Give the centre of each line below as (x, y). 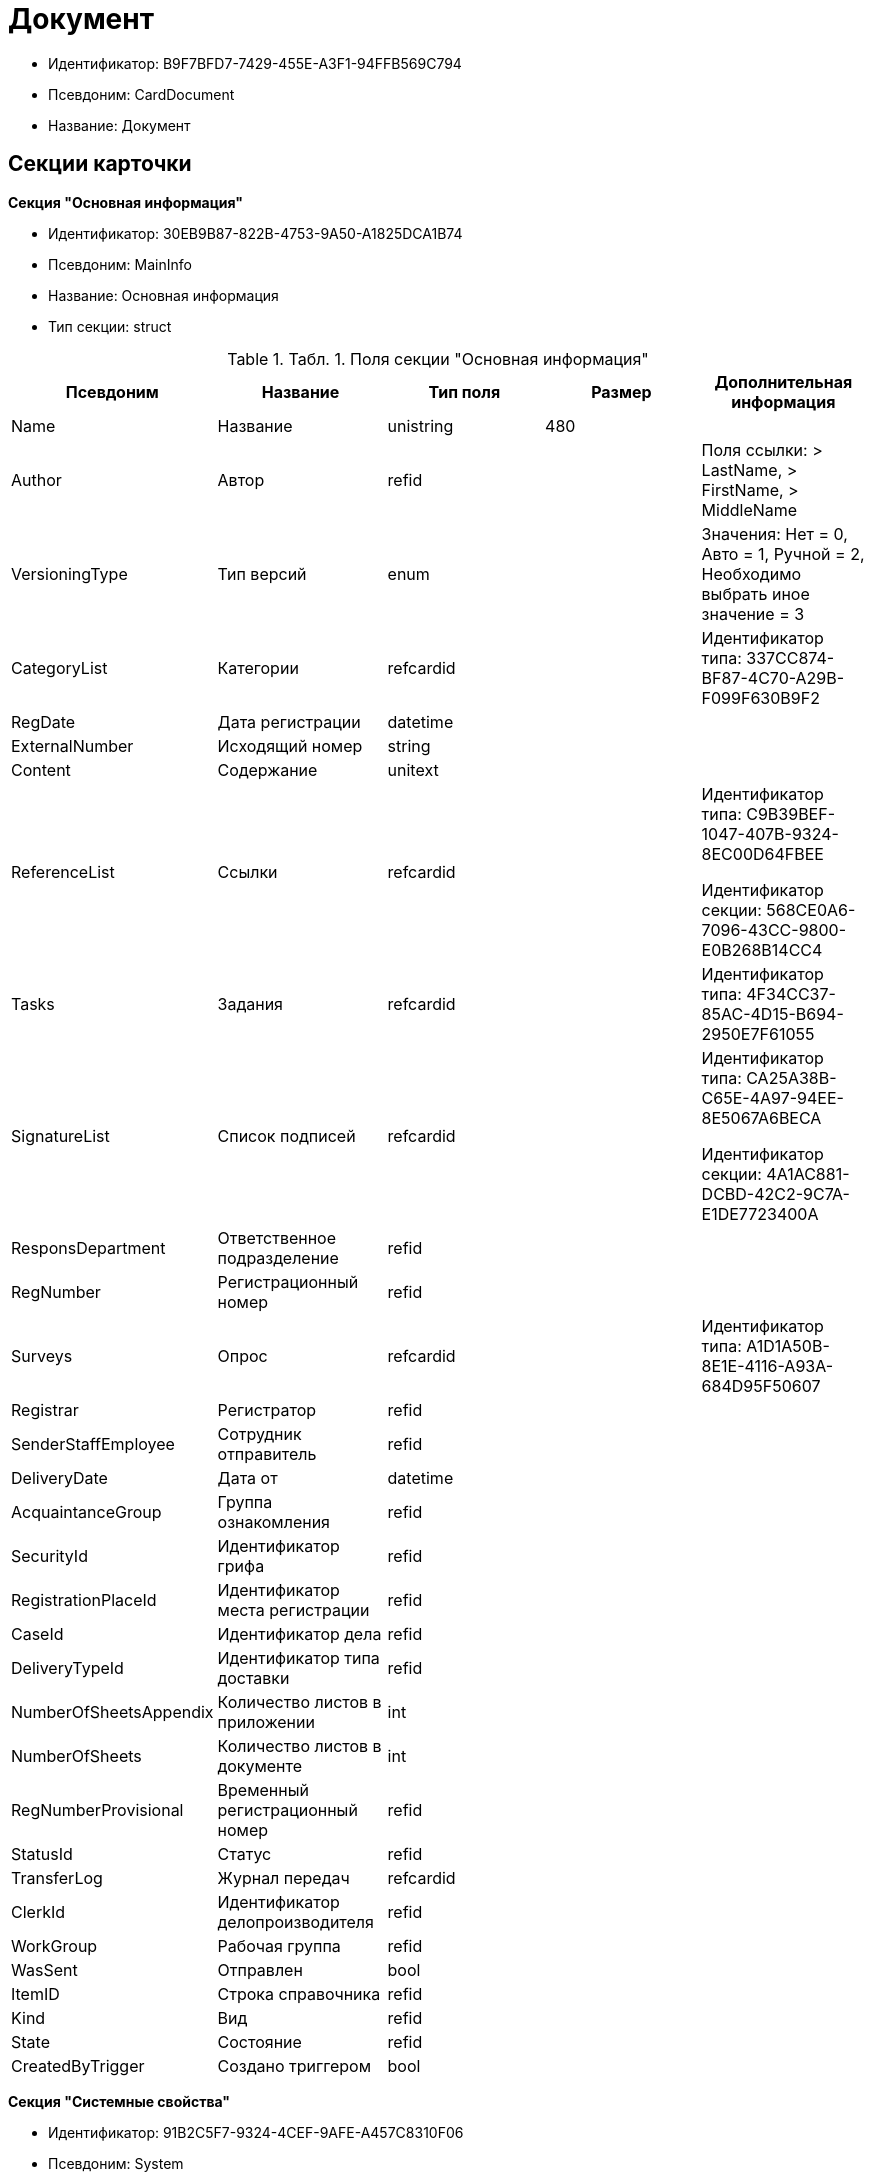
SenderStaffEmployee (93, 1443)
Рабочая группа (279, 1945)
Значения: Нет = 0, (774, 533)
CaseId (37, 1633)
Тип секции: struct (110, 326)
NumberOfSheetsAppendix (112, 1711)
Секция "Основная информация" (126, 202)
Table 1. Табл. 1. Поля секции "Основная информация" (438, 358)
